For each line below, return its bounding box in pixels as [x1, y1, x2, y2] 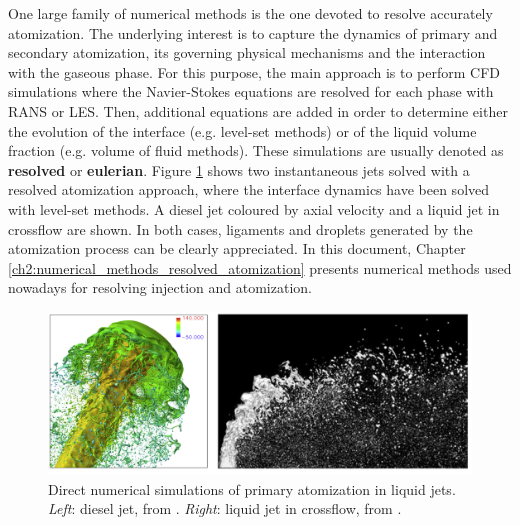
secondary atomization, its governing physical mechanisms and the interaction [8, 42, 486, 63]
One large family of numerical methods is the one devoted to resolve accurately [8, 3, 493, 23]
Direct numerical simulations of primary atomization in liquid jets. [48, 478, 456, 499]
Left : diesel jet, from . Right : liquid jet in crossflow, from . [48, 498, 402, 519]
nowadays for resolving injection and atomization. [8, 277, 312, 298]
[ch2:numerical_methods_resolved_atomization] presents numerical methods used [8, 257, 512, 278]
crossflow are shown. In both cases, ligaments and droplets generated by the [8, 218, 473, 239]
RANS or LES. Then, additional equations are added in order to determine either [8, 100, 508, 121]
